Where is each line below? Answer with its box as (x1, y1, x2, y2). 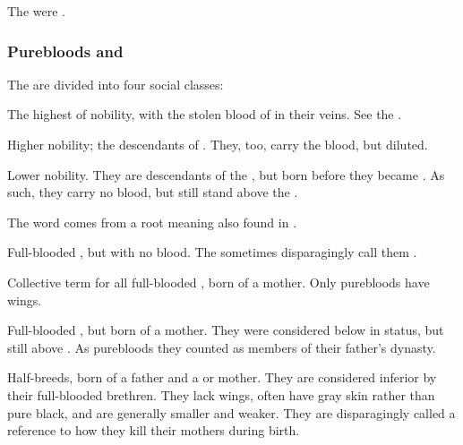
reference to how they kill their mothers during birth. (7, 421, 300, 440)
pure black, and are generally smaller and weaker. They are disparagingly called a (7, 403, 456, 422)
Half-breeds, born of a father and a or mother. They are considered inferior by (7, 368, 437, 387)
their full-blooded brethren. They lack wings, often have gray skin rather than (7, 385, 435, 404)
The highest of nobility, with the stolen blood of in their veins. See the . (7, 105, 402, 124)
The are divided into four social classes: (7, 74, 224, 93)
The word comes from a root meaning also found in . (7, 212, 297, 231)
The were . (7, 2, 65, 20)
